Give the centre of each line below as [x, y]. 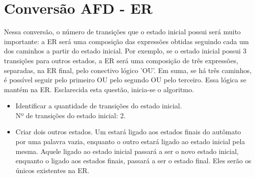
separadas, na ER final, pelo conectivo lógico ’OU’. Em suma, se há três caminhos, [128, 70]
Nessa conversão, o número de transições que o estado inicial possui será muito [122, 32]
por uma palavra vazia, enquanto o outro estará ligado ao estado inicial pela [130, 141]
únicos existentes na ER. [52, 170]
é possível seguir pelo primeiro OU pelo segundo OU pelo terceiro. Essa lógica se [125, 80]
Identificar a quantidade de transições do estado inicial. [99, 106]
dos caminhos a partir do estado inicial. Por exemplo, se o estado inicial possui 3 [125, 51]
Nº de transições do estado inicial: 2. [71, 115]
